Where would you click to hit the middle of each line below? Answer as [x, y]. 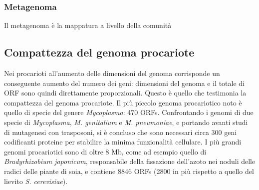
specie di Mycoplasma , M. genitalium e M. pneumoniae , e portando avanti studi [126, 122]
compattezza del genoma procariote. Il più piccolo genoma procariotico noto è [123, 102]
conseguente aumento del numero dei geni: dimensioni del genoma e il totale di [124, 83]
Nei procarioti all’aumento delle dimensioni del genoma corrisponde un [112, 73]
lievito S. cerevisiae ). [36, 181]
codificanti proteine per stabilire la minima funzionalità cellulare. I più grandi [123, 142]
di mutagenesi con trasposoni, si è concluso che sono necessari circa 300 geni [121, 132]
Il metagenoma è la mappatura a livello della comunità [88, 25]
